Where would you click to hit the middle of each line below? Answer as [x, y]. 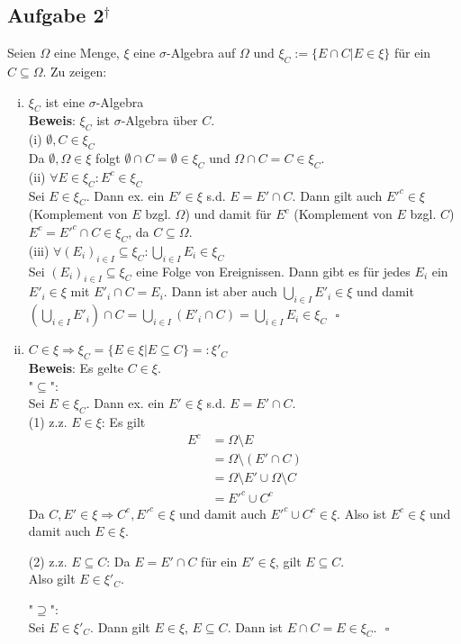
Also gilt [52, 579]
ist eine [65, 101]
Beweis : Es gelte [76, 367]
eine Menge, [87, 53]
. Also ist [362, 513]
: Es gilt [123, 421]
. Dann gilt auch [337, 195]
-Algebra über [159, 120]
